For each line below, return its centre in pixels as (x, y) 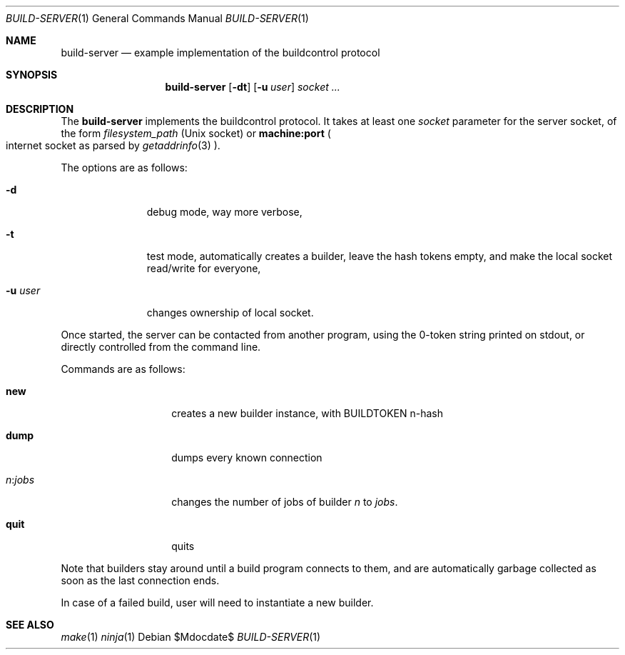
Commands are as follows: (123, 369)
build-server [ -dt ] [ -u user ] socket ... (253, 87)
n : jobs (20, 480)
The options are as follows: (124, 167)
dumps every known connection (247, 457)
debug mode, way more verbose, (224, 212)
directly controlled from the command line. (161, 347)
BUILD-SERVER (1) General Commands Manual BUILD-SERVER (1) (157, 18)
